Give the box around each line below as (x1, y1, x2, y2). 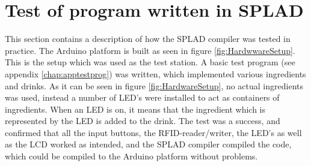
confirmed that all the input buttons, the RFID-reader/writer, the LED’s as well (5, 126, 302, 138)
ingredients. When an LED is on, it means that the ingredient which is (5, 102, 266, 115)
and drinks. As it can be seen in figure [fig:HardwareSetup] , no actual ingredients (5, 79, 304, 92)
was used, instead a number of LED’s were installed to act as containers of (5, 91, 280, 104)
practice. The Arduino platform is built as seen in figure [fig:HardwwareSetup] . (5, 44, 295, 56)
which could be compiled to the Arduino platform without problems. (5, 150, 258, 162)
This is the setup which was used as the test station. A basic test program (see (5, 56, 295, 68)
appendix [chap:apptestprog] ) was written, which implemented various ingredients (5, 67, 306, 80)
